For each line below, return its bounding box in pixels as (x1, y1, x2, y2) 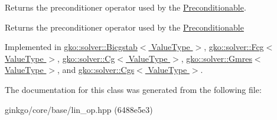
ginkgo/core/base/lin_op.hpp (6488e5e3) (5, 103, 153, 115)
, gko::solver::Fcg (204, 41, 264, 53)
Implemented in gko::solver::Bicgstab (5, 41, 138, 53)
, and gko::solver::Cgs (57, 64, 135, 76)
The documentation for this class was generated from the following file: (5, 83, 262, 95)
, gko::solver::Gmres (181, 52, 252, 64)
